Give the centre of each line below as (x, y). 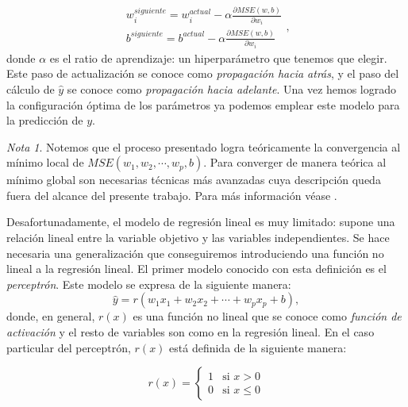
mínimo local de (45, 162)
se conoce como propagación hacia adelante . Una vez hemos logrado (232, 88)
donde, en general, (51, 316)
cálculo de (31, 88)
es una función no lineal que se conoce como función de (267, 316)
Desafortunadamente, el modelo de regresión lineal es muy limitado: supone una (201, 222)
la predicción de (45, 120)
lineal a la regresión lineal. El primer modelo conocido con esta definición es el (196, 269)
